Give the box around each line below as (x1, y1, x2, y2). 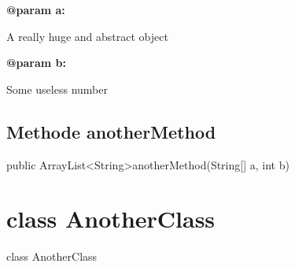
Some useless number (6, 80, 108, 97)
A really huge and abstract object (6, 28, 168, 44)
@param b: (6, 54, 66, 71)
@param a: (6, 2, 65, 17)
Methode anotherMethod (6, 119, 216, 143)
